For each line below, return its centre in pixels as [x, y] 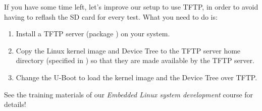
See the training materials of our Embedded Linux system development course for [129, 94]
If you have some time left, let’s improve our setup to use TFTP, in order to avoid [131, 7]
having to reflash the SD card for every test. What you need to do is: [111, 16]
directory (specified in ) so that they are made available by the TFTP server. [135, 60]
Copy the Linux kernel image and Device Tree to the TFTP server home [128, 50]
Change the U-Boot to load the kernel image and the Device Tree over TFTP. [137, 77]
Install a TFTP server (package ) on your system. [93, 34]
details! [15, 104]
